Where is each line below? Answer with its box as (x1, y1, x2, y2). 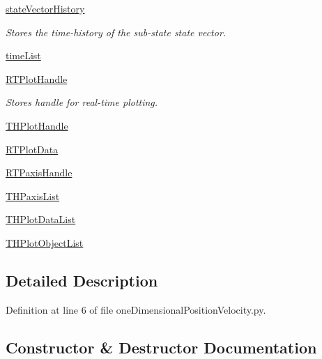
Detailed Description (6, 269, 158, 291)
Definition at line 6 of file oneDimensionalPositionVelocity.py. (6, 302, 266, 316)
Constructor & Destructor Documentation (6, 336, 317, 358)
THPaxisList (6, 188, 60, 203)
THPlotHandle (6, 118, 68, 132)
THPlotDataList (6, 212, 76, 227)
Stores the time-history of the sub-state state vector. (6, 24, 227, 39)
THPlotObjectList (6, 235, 84, 250)
